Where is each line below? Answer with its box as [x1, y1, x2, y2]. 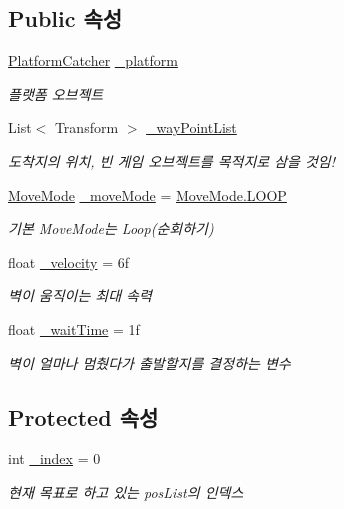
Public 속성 [8, 3, 123, 34]
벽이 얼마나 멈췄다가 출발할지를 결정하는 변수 [8, 352, 291, 373]
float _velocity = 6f [8, 251, 129, 272]
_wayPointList [146, 117, 237, 138]
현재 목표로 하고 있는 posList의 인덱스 [8, 481, 244, 502]
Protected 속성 [8, 401, 159, 432]
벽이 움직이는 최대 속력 [8, 285, 152, 306]
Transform [54, 117, 119, 138]
